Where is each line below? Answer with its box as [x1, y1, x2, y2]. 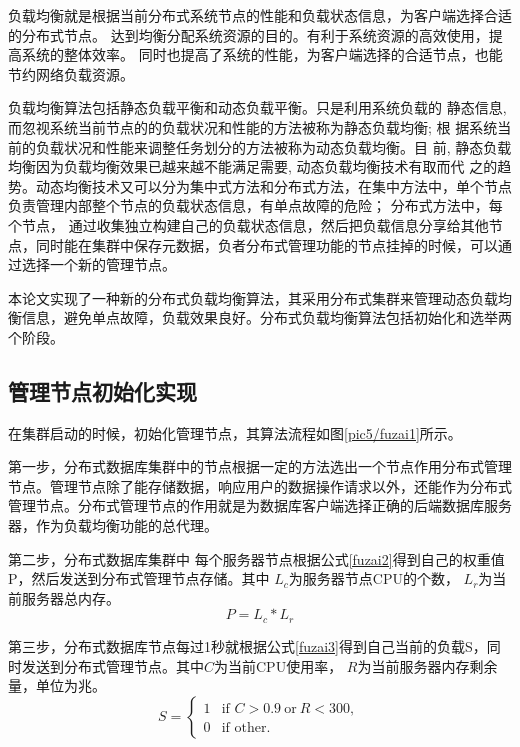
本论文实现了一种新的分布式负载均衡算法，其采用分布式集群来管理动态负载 [8, 287, 498, 308]
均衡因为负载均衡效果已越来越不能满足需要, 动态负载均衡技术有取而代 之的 [8, 156, 498, 177]
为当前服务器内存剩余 [357, 655, 498, 676]
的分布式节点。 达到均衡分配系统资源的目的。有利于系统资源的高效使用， [8, 24, 489, 45]
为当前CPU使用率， [214, 655, 343, 676]
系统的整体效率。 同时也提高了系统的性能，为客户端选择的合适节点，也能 [21, 44, 503, 65]
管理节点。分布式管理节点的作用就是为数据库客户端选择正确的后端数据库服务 [8, 495, 512, 516]
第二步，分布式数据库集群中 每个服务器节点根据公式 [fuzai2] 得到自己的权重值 [8, 548, 505, 569]
